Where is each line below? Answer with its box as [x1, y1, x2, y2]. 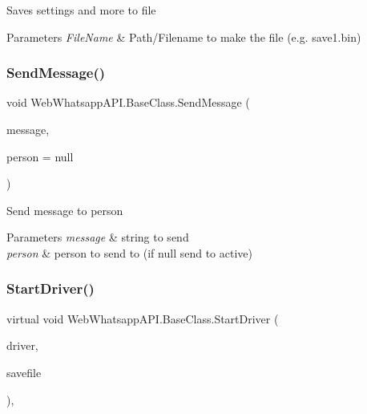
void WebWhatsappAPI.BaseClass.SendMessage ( [6, 94, 250, 111]
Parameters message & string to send [6, 229, 189, 246]
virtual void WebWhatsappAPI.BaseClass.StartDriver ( [6, 310, 279, 327]
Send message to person [6, 201, 123, 218]
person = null [6, 148, 74, 164]
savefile [6, 363, 42, 380]
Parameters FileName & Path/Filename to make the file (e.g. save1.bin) [6, 28, 361, 45]
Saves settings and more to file [6, 2, 156, 18]
